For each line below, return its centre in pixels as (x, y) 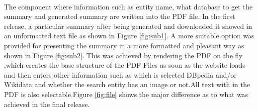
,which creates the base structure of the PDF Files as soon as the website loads (125, 65)
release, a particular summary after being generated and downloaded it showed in (128, 26)
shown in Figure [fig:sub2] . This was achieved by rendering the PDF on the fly (123, 55)
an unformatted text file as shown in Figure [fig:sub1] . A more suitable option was (129, 36)
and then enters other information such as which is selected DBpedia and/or (120, 74)
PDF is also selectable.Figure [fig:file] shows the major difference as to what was (126, 94)
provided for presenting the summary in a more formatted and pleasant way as (124, 45)
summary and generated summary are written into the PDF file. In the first (120, 16)
